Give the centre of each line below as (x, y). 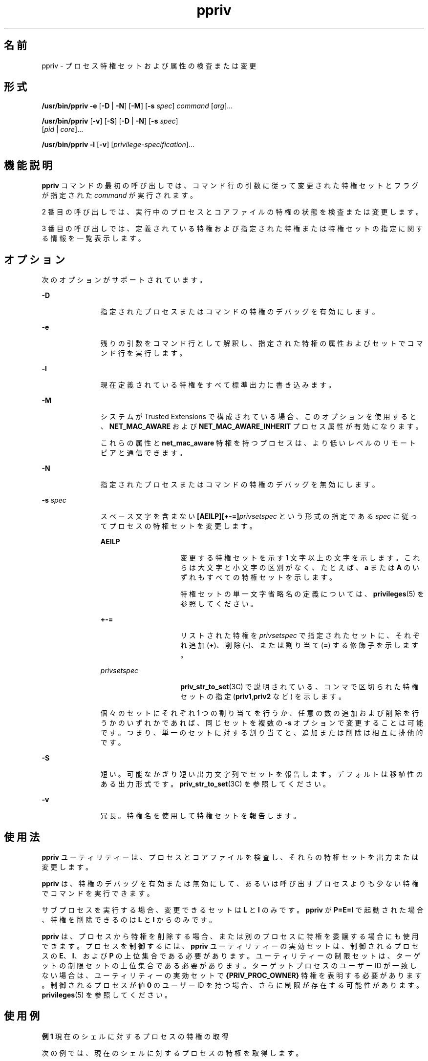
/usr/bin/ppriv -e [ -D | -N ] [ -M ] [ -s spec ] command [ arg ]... (137, 106)
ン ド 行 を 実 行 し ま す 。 (143, 353)
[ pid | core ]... (63, 129)
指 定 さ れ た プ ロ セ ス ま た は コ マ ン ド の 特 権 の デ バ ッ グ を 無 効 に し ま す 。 (240, 485)
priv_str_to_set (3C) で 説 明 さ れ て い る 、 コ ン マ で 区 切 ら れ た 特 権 (300, 687)
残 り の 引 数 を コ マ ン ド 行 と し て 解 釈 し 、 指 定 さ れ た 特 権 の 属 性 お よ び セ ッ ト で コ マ (262, 343)
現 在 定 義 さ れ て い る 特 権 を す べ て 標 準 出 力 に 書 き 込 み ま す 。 (218, 385)
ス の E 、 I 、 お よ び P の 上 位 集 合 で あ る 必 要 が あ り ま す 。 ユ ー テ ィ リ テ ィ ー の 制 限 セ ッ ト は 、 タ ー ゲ (231, 955)
